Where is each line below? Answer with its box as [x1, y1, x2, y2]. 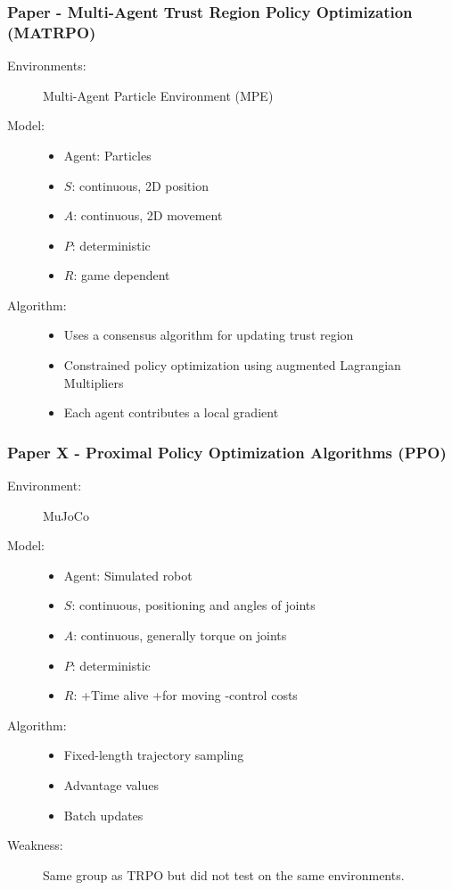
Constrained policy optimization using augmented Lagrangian [63, 356, 401, 375]
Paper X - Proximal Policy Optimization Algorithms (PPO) [7, 441, 447, 463]
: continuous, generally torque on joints [73, 626, 287, 645]
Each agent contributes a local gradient [63, 403, 279, 422]
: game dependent [73, 266, 170, 284]
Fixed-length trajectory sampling [63, 746, 244, 764]
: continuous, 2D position [71, 176, 209, 194]
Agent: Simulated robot [63, 565, 193, 584]
